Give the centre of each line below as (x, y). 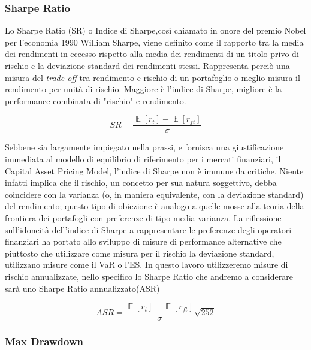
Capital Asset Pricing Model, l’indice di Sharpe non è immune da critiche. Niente (154, 171)
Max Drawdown (44, 341)
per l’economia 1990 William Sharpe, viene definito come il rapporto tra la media (154, 42)
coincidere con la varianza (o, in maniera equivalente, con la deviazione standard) (154, 194)
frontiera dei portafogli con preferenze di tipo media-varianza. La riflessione (143, 218)
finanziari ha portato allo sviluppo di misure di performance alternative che (143, 241)
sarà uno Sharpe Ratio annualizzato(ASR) (82, 288)
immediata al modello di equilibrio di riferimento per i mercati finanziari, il (143, 159)
